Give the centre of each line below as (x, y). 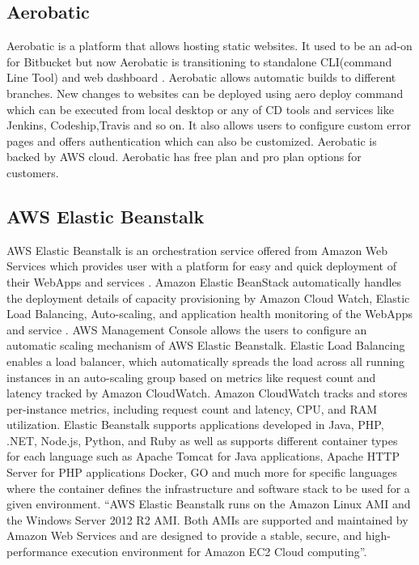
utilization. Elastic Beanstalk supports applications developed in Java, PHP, (195, 425)
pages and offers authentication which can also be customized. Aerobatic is (192, 140)
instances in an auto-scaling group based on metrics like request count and (191, 377)
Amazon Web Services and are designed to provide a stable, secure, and (184, 535)
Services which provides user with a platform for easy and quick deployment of (201, 266)
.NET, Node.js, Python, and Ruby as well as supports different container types (202, 440)
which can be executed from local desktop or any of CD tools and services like (200, 109)
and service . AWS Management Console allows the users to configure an (187, 329)
